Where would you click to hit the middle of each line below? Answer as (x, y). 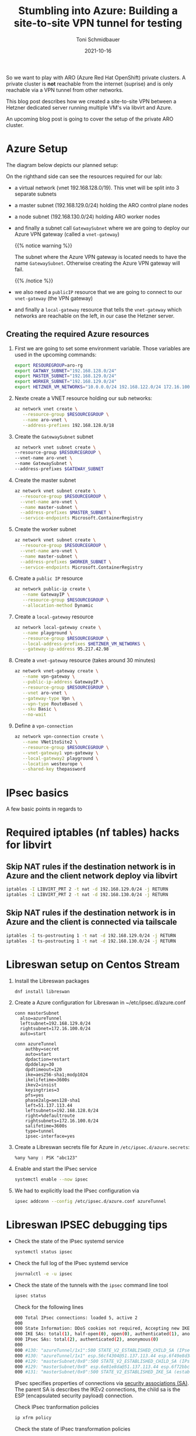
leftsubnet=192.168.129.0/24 (55, 1024)
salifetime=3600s (46, 1126)
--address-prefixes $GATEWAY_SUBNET (59, 469)
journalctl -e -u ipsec (43, 1274)
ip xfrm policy (33, 1418)
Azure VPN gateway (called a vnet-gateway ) (67, 234)
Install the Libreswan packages (52, 981)
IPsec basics (37, 793)
